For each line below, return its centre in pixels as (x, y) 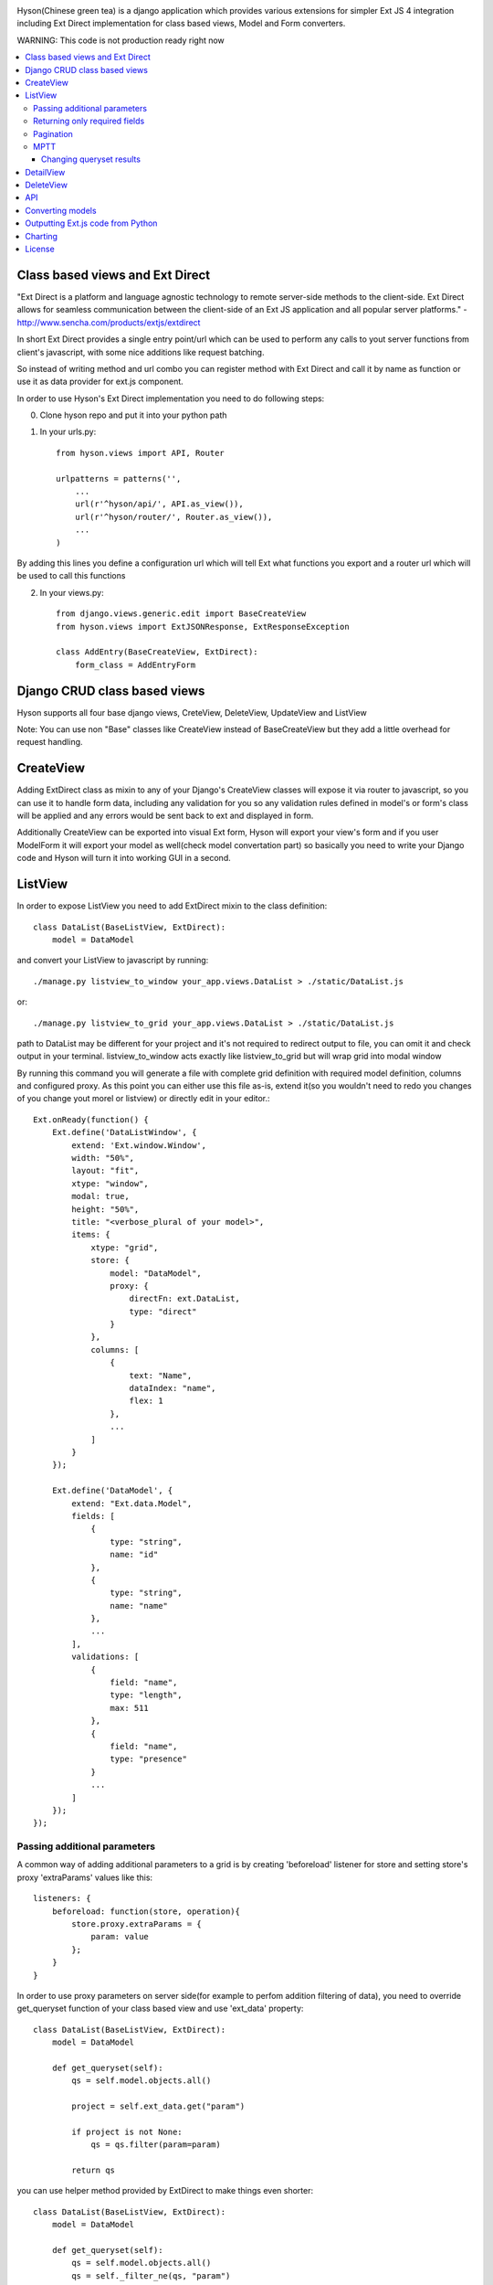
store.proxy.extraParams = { (137, 1924)
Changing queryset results (91, 159)
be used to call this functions (71, 576)
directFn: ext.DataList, (185, 1299)
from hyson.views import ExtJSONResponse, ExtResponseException (203, 627)
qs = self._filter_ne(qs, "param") (151, 2275)
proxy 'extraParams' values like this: (85, 1877)
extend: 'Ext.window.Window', (139, 1145)
